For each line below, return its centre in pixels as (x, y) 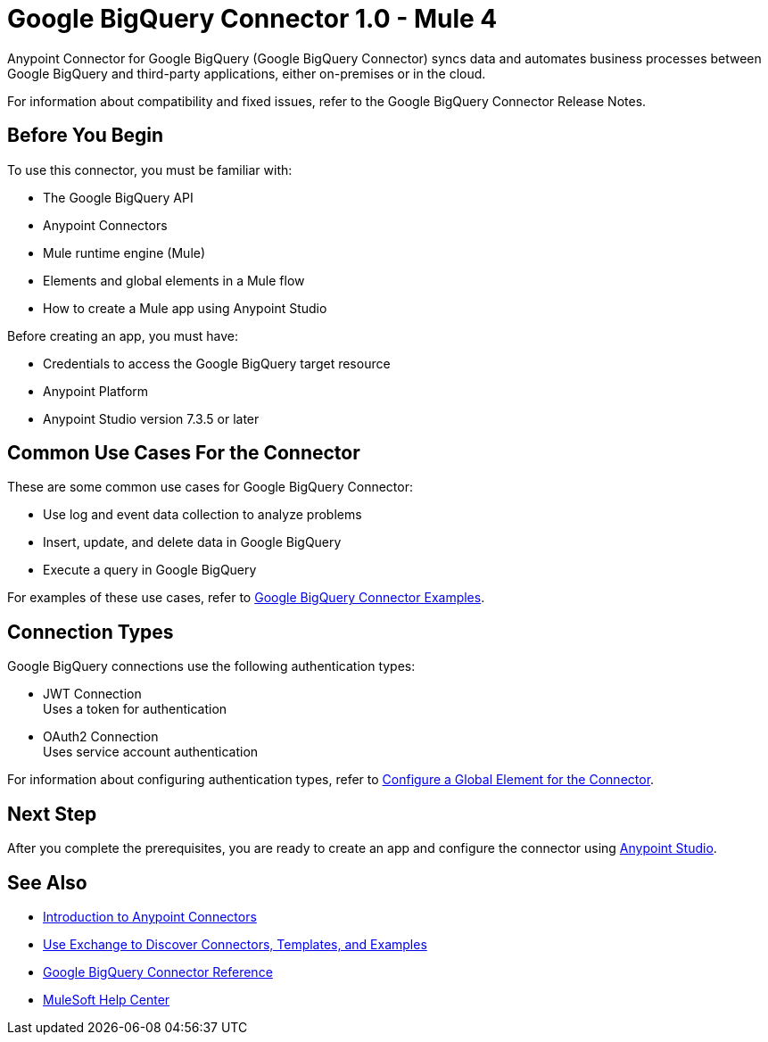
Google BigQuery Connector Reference (158, 972)
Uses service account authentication (151, 752)
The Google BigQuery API (118, 197)
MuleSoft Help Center (107, 999)
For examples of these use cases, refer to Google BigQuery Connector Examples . (246, 598)
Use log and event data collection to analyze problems (202, 515)
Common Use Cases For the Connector (184, 453)
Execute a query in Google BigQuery (150, 570)
